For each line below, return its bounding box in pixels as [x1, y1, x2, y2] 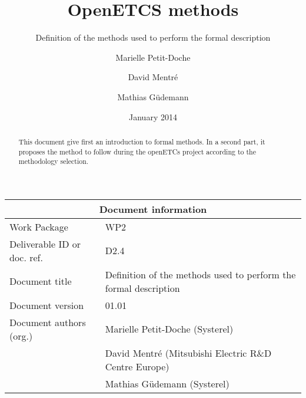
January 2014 [129, 110, 177, 123]
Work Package [9, 219, 68, 233]
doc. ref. [9, 250, 43, 264]
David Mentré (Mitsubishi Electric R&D [105, 346, 272, 360]
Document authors [9, 315, 86, 329]
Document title [9, 274, 72, 288]
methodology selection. [18, 156, 89, 166]
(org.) [9, 328, 33, 343]
